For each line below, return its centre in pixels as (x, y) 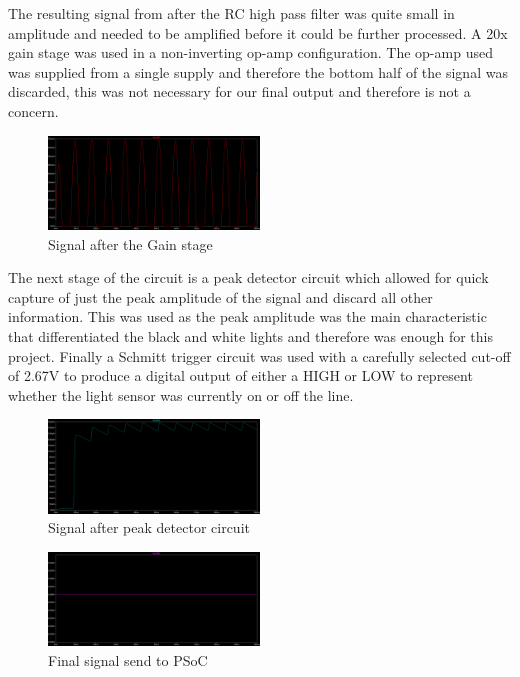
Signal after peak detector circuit (149, 527)
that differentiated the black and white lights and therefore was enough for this (250, 335)
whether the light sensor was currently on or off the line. (181, 394)
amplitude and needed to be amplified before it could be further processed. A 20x (258, 32)
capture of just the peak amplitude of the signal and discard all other (220, 296)
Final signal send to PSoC (128, 659)
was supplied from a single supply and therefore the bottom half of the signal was (258, 71)
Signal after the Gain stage (130, 243)
